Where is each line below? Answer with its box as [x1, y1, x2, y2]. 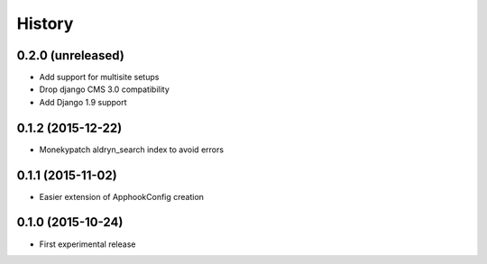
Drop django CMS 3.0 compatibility [39, 84, 170, 95]
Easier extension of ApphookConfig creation [39, 191, 205, 202]
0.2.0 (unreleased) [16, 48, 125, 63]
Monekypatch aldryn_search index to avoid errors [39, 144, 225, 155]
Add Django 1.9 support [39, 96, 127, 107]
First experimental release [39, 239, 136, 250]
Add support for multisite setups [39, 72, 160, 83]
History [16, 14, 74, 33]
